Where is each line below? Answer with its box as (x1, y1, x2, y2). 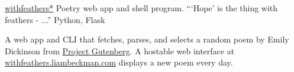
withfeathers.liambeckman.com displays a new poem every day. (5, 56, 233, 68)
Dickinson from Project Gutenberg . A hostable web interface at (5, 44, 235, 57)
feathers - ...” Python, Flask (5, 13, 105, 25)
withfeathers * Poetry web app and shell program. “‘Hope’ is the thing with (5, 2, 278, 14)
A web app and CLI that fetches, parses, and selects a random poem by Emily (5, 33, 289, 45)
